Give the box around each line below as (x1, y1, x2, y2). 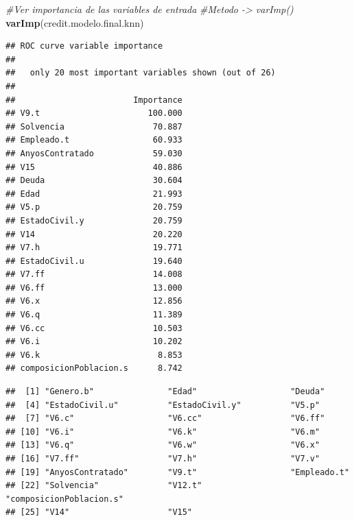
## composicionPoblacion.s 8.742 (5, 363, 182, 374)
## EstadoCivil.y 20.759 (5, 215, 182, 226)
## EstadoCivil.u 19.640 (5, 256, 182, 266)
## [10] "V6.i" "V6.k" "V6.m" (5, 426, 320, 437)
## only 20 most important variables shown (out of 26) (5, 68, 276, 78)
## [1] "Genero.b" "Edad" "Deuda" (5, 387, 325, 397)
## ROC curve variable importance (5, 41, 163, 51)
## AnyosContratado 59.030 (5, 148, 182, 158)
